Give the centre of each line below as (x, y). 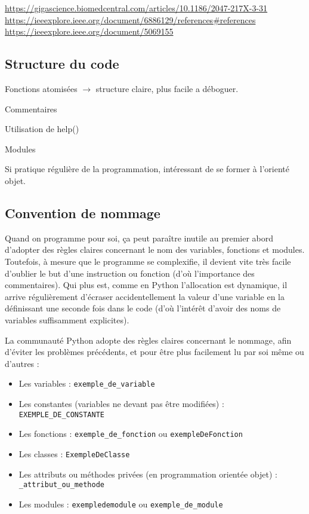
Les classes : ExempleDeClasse (74, 453)
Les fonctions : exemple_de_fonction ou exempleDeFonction (131, 434)
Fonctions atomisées (41, 88)
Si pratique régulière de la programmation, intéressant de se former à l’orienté (147, 169)
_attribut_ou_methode (61, 485)
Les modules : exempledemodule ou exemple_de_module (121, 504)
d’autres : (22, 363)
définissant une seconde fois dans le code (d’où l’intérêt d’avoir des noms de (143, 308)
